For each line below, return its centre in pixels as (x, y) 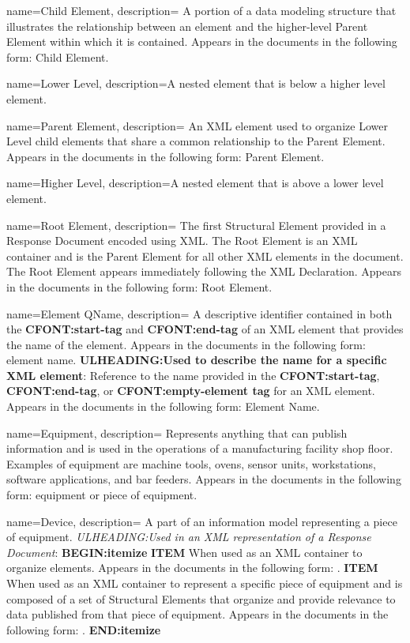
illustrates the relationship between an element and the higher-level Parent (187, 26)
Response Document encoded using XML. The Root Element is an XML (182, 241)
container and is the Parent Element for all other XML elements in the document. (205, 256)
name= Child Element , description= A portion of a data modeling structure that (201, 10)
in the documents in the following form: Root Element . (139, 286)
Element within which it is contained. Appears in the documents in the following (202, 41)
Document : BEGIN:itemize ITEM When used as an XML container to (184, 552)
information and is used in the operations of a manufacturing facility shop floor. (200, 448)
